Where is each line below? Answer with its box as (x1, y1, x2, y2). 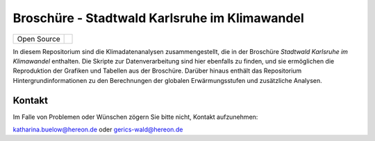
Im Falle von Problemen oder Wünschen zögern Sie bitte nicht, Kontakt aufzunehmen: (12, 113, 258, 121)
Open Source (17, 34, 60, 44)
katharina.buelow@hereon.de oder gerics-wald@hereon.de (12, 125, 183, 134)
